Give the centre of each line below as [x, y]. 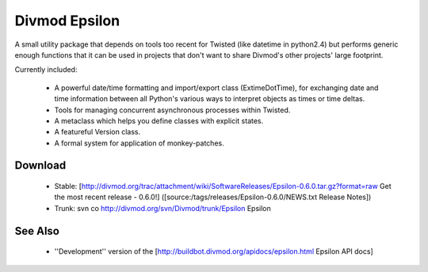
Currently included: [46, 70]
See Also [37, 230]
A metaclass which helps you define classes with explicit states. [159, 121]
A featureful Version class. [97, 132]
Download [40, 166]
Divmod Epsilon [67, 21]
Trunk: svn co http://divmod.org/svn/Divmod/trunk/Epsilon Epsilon [162, 208]
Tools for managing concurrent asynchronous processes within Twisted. [172, 110]
